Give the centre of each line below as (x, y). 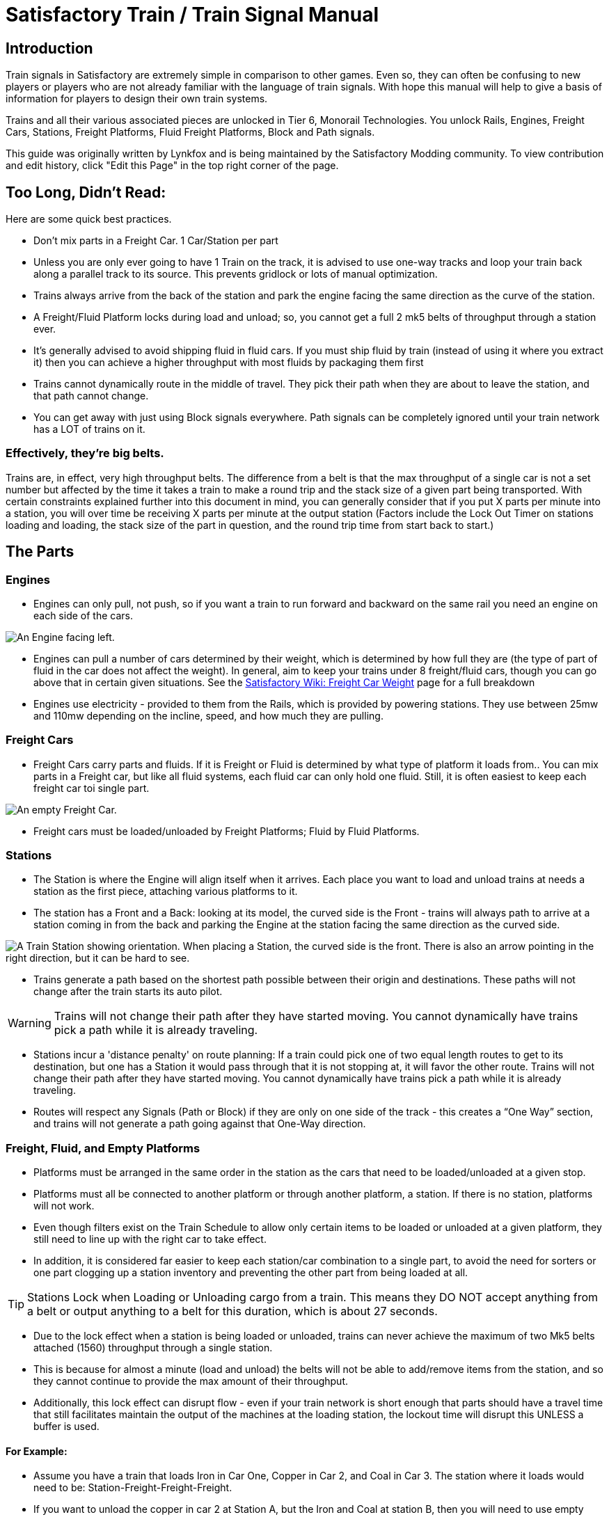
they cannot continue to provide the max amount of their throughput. (191, 1381)
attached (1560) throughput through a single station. (153, 1348)
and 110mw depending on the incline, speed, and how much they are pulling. (208, 715)
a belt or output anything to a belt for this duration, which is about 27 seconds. (232, 1311)
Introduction (49, 48)
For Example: (37, 1451)
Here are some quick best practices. (89, 219)
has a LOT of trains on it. (89, 429)
